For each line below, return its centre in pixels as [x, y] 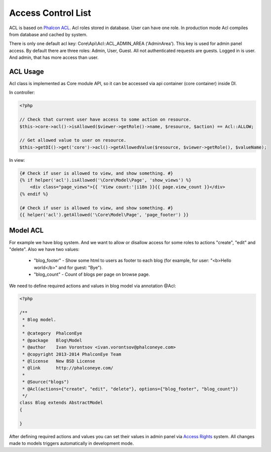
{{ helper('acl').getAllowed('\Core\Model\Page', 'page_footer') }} [104, 215]
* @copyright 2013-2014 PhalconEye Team [72, 354]
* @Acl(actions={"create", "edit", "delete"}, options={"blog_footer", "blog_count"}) [130, 389]
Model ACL [26, 230]
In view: [17, 160]
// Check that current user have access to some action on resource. [105, 120]
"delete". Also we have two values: [44, 249]
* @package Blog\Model [52, 340]
